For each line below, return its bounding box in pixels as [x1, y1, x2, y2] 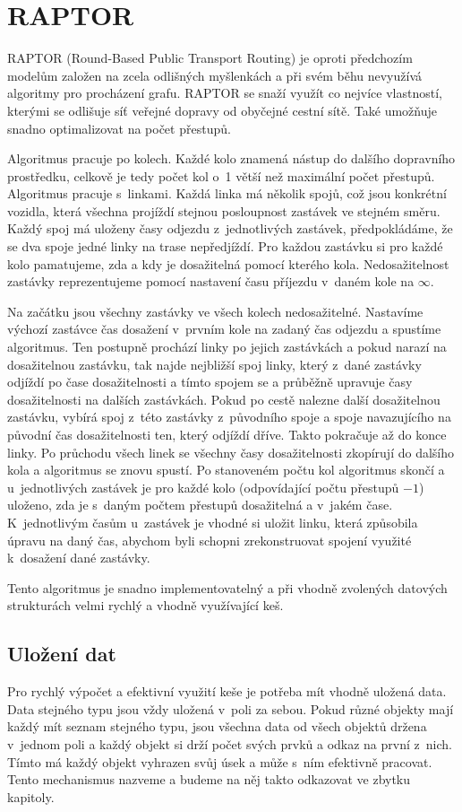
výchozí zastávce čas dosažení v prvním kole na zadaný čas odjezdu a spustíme [7, 319, 441, 338]
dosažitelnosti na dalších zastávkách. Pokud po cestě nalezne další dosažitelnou [7, 389, 441, 408]
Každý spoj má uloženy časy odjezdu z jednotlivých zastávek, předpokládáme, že [7, 219, 453, 238]
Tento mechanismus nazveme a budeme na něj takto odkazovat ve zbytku [7, 770, 411, 789]
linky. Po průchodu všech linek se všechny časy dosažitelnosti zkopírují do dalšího [7, 442, 454, 461]
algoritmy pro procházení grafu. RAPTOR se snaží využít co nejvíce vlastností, [7, 83, 442, 102]
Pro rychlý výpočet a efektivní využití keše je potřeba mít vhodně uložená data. [7, 682, 447, 701]
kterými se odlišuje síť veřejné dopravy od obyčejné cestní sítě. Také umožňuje [7, 100, 437, 119]
